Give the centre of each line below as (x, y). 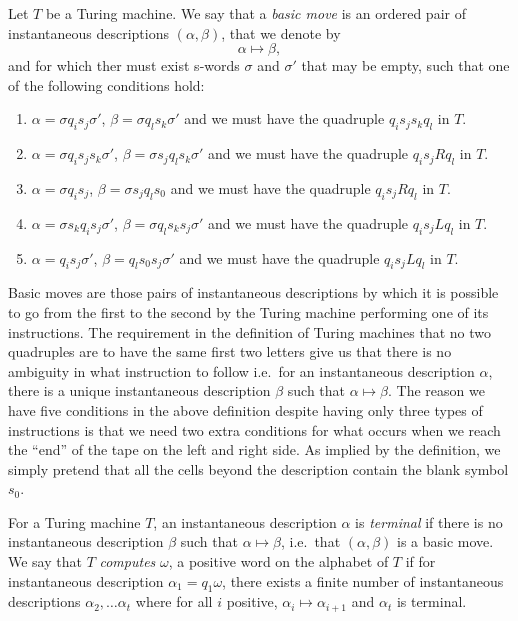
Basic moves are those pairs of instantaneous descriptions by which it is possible (253, 292)
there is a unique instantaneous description (139, 390)
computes (127, 561)
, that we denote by (281, 32)
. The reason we (436, 390)
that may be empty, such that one (405, 65)
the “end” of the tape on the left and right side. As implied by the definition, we (254, 449)
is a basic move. (445, 541)
